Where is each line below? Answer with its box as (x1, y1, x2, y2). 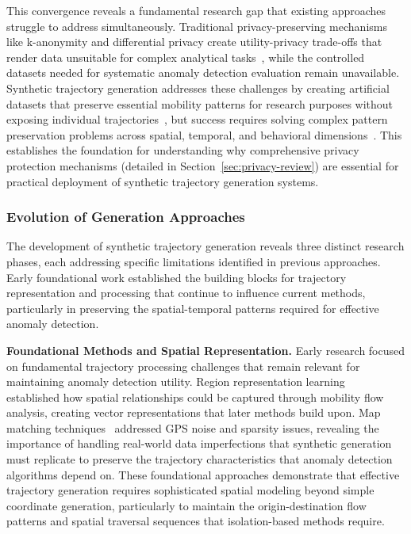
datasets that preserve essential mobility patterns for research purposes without (6, 95, 394, 112)
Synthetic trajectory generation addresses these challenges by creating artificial (6, 79, 390, 96)
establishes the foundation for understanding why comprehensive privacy (6, 142, 359, 158)
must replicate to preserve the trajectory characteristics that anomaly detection (6, 451, 393, 467)
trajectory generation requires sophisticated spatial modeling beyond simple (6, 482, 375, 498)
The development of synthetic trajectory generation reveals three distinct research (6, 238, 405, 254)
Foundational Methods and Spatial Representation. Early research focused (6, 341, 405, 358)
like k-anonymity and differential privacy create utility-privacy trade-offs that (6, 33, 382, 50)
